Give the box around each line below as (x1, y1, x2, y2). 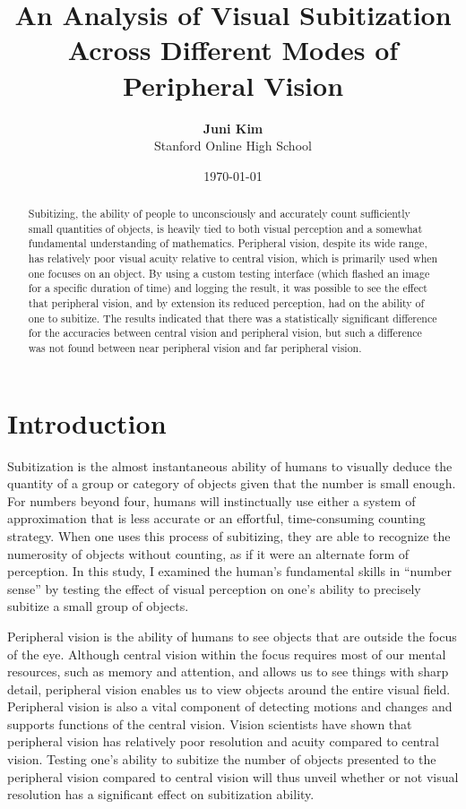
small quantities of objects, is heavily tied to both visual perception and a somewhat (28, 220, 423, 236)
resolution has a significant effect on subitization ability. (7, 785, 315, 804)
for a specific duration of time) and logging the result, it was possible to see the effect (28, 280, 427, 296)
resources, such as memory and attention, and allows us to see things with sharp (7, 662, 449, 681)
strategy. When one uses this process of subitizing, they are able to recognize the (7, 526, 451, 545)
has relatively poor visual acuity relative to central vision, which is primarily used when (28, 251, 438, 266)
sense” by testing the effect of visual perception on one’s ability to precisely (7, 579, 421, 598)
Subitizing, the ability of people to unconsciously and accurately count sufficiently (28, 206, 410, 221)
